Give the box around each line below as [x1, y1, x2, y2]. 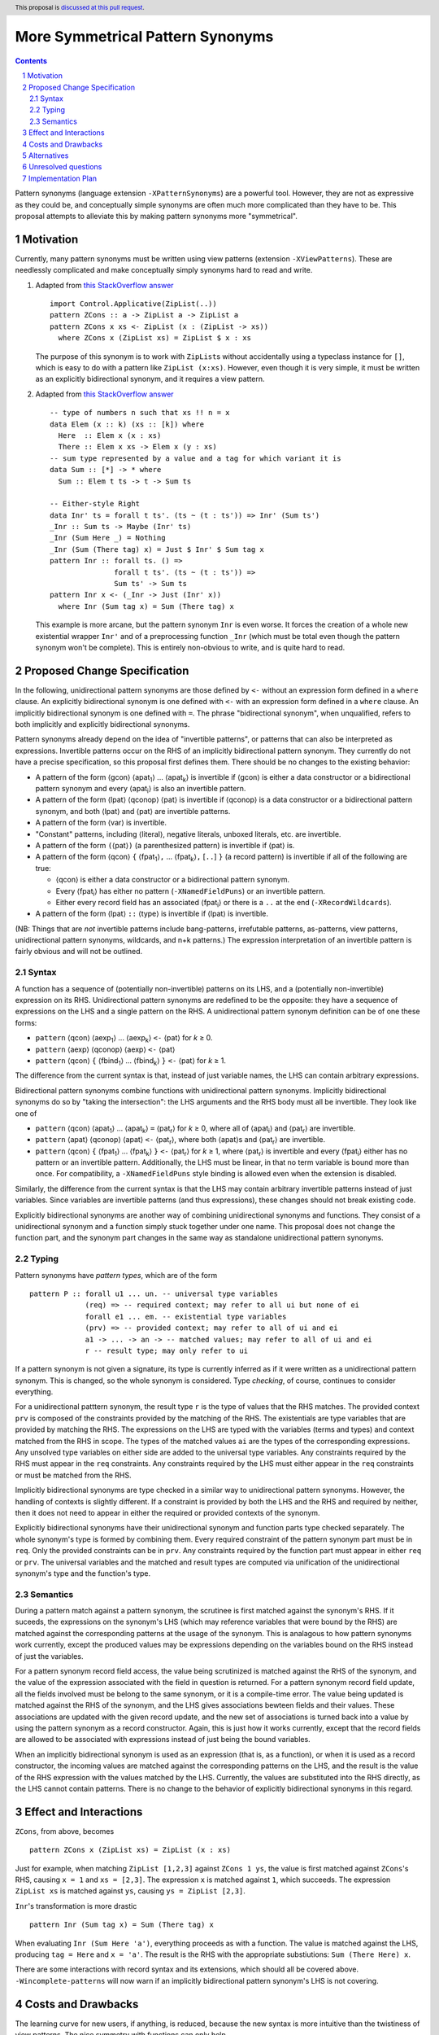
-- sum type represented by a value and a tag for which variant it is [50, 453, 341, 463]
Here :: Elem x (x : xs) [58, 431, 162, 440]
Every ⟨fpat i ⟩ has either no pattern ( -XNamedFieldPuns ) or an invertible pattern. [55, 886, 325, 898]
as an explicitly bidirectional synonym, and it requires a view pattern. [35, 374, 265, 384]
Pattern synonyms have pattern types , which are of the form [15, 1270, 218, 1280]
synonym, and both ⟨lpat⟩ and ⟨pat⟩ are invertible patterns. [35, 806, 231, 816]
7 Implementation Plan [22, 173, 98, 183]
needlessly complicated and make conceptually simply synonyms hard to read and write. [15, 265, 313, 275]
